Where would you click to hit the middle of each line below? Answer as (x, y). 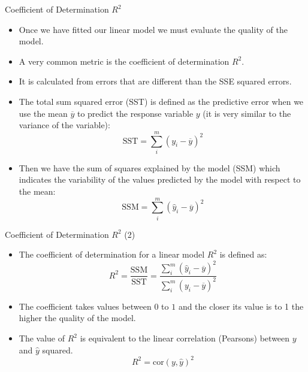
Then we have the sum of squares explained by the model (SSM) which (150, 167)
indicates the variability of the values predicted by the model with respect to (160, 179)
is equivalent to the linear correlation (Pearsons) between (185, 338)
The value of (42, 338)
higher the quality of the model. (77, 318)
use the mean (43, 113)
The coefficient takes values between (85, 306)
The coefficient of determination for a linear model (112, 254)
